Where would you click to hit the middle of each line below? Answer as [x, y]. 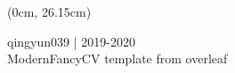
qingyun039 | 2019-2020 [71, 41]
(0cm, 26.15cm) [49, 11]
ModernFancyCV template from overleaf [117, 58]
